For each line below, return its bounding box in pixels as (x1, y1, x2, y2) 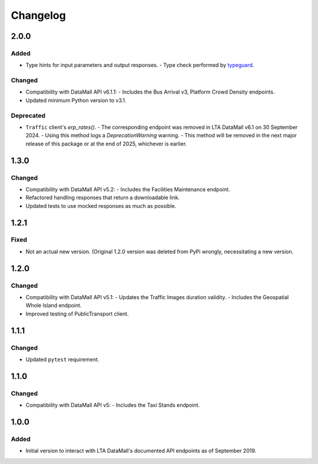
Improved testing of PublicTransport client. (25, 310, 129, 317)
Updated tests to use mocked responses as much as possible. (25, 202, 177, 209)
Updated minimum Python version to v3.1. (25, 97, 127, 104)
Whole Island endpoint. (25, 302, 82, 309)
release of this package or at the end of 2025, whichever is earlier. (25, 140, 187, 147)
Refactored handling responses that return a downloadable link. (25, 194, 180, 201)
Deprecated (11, 111, 46, 120)
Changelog (11, 9, 66, 22)
